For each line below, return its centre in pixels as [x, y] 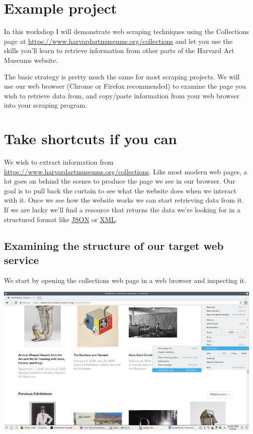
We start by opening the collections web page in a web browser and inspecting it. [125, 280]
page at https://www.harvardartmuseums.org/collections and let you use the [118, 41]
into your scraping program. [45, 105]
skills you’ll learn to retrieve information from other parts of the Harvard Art [119, 50]
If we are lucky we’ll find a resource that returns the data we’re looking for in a [122, 209]
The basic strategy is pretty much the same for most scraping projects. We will [122, 76]
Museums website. [31, 60]
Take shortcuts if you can [90, 139]
